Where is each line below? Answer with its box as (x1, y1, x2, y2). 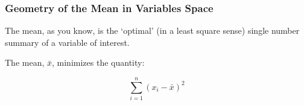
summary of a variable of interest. (5, 36, 130, 48)
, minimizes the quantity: (52, 56, 145, 69)
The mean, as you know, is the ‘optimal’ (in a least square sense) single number (5, 24, 300, 37)
